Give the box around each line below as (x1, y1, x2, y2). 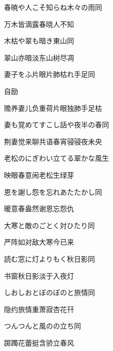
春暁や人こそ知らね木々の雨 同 (4, 2, 102, 12)
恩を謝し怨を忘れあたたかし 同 (4, 186, 102, 197)
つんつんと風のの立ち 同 (4, 321, 81, 331)
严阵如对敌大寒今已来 (4, 237, 74, 247)
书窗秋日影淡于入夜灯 (4, 270, 74, 281)
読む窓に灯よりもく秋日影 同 (4, 253, 95, 264)
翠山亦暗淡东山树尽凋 (4, 52, 74, 62)
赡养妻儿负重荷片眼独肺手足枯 (4, 102, 102, 113)
